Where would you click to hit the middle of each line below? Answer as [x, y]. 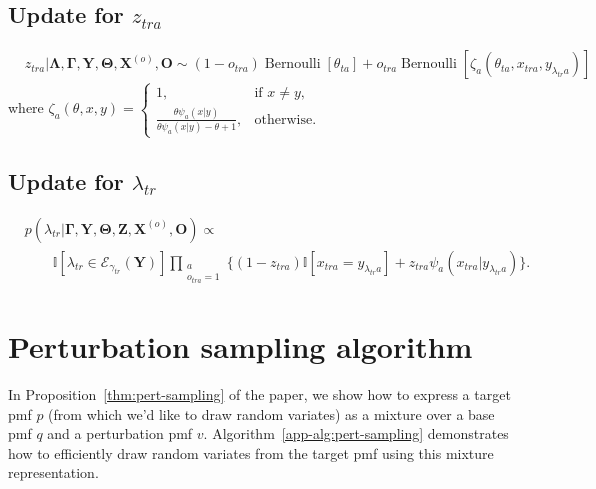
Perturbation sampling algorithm [240, 346]
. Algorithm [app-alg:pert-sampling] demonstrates [356, 433]
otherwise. [285, 119]
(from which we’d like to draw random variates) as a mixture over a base [271, 413]
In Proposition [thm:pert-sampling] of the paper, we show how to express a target [259, 394]
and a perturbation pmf [120, 433]
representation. [53, 472]
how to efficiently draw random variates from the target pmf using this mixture [251, 452]
